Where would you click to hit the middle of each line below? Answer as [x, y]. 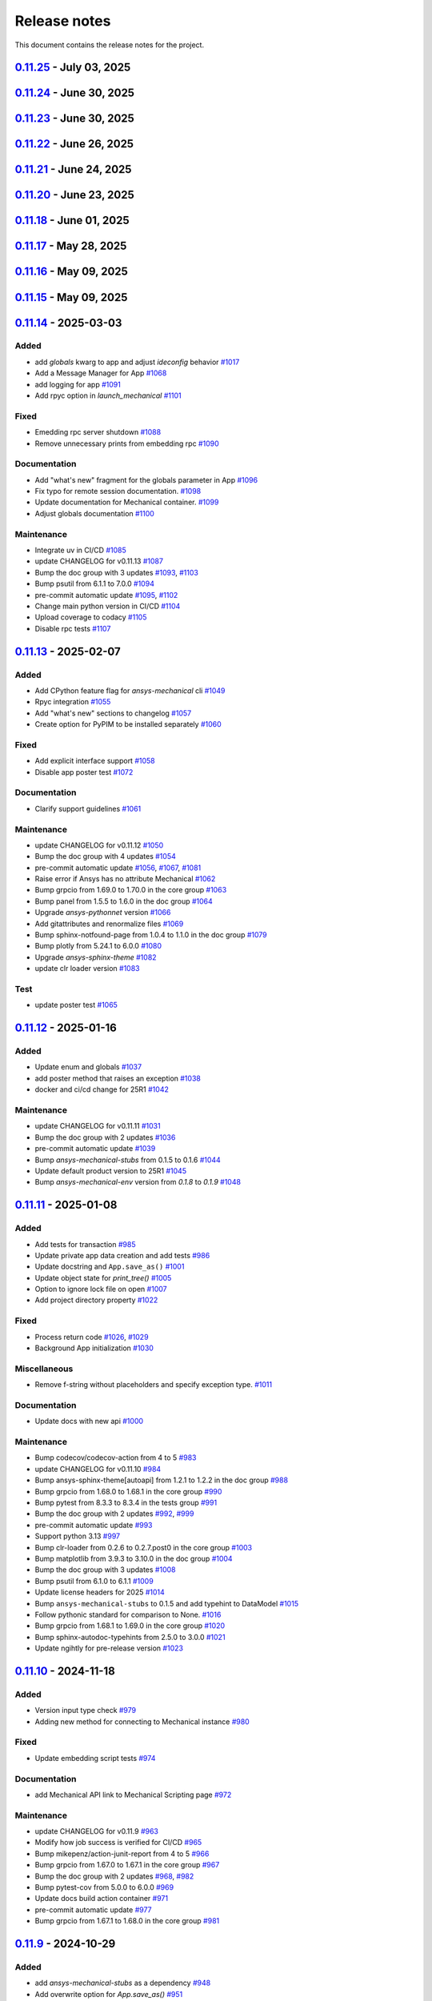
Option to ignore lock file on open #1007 [101, 1289]
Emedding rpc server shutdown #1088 [98, 432]
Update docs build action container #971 [101, 1899]
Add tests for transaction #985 [85, 1244]
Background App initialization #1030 [94, 1348]
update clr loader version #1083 [87, 968]
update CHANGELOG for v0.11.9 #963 [97, 1831]
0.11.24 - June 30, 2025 [75, 93]
